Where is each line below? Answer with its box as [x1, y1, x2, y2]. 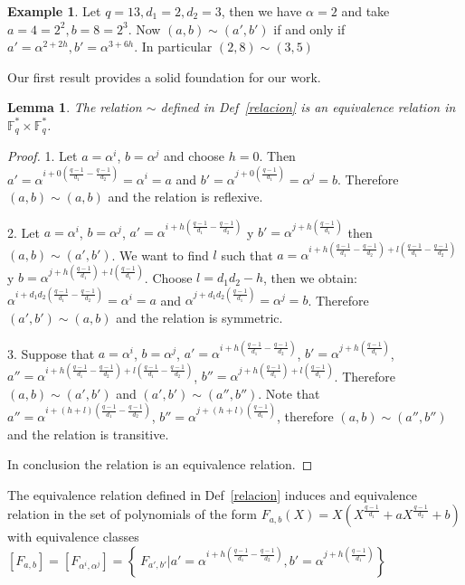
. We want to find [111, 245, 209, 264]
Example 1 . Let [7, 2, 101, 20]
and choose [164, 146, 225, 165]
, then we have [221, 2, 302, 20]
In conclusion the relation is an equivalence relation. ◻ [7, 455, 313, 474]
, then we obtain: [263, 268, 357, 287]
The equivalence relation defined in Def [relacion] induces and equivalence [7, 485, 418, 504]
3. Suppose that [7, 344, 95, 363]
